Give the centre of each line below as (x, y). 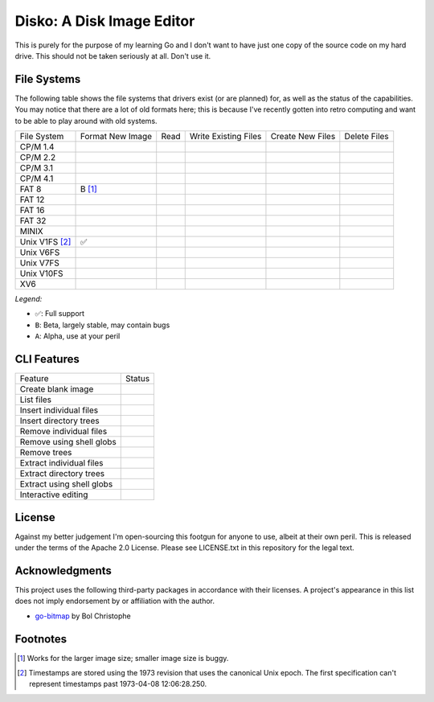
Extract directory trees (62, 474)
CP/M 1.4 (37, 147)
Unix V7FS (40, 263)
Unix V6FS (40, 252)
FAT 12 (32, 199)
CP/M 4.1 (37, 179)
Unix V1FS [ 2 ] (45, 242)
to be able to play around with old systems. (86, 121)
